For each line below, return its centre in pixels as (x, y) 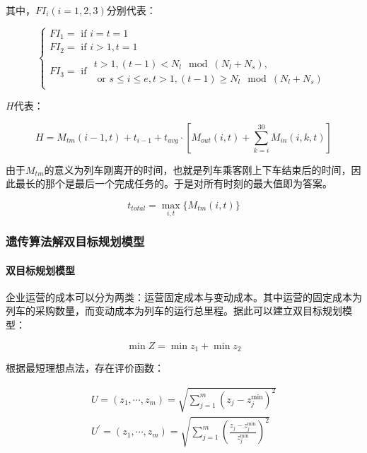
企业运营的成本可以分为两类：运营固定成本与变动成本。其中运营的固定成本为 (184, 296)
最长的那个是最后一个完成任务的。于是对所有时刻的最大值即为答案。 (174, 183)
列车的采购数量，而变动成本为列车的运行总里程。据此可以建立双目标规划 (174, 311)
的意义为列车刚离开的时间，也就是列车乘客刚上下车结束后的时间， (198, 169)
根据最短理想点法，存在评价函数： (85, 368)
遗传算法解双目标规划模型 (75, 241)
